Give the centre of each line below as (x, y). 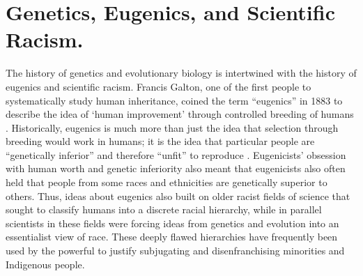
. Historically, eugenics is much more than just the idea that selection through (172, 127)
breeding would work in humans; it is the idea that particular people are (160, 141)
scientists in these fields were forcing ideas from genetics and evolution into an (172, 223)
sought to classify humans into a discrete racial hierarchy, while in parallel (164, 209)
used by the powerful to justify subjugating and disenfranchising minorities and (175, 251)
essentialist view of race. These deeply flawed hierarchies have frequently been (172, 237)
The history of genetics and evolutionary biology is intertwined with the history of (181, 73)
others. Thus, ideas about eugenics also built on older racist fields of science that (178, 195)
